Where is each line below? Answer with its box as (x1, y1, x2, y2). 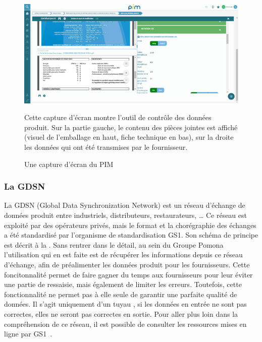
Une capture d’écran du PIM (24, 158, 114, 169)
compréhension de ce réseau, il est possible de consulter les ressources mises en (4, 318, 247, 329)
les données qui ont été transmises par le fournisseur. (24, 142, 188, 152)
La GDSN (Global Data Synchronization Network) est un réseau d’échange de (4, 200, 245, 210)
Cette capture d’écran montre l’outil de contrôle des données (24, 112, 212, 123)
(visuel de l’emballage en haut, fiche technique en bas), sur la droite (24, 132, 234, 142)
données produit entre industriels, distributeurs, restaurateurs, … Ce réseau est (4, 210, 247, 220)
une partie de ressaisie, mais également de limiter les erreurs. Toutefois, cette (4, 279, 242, 290)
